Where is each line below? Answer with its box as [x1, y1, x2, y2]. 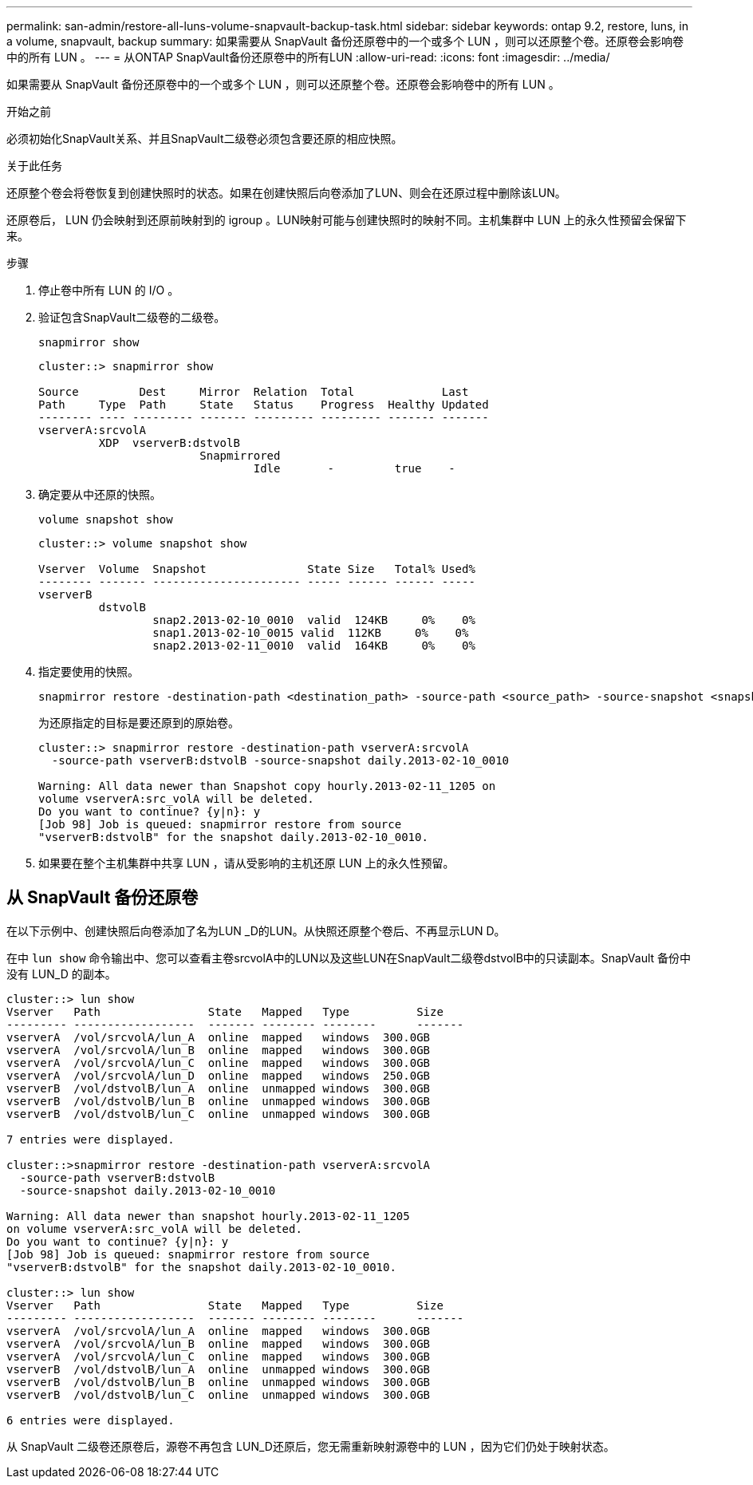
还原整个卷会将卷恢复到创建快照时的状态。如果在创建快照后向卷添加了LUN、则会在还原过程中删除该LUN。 [6, 186, 566, 199]
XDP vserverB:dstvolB [98, 436, 240, 449]
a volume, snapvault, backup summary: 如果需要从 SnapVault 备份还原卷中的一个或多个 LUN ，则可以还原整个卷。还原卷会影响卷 [6, 34, 684, 48]
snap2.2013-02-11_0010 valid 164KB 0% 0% [152, 639, 475, 652]
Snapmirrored [199, 449, 281, 462]
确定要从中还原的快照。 [38, 488, 161, 501]
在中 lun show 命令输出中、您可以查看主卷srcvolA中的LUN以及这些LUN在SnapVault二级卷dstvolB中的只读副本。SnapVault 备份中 [6, 950, 692, 965]
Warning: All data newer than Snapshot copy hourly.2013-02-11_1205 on [38, 780, 496, 792]
